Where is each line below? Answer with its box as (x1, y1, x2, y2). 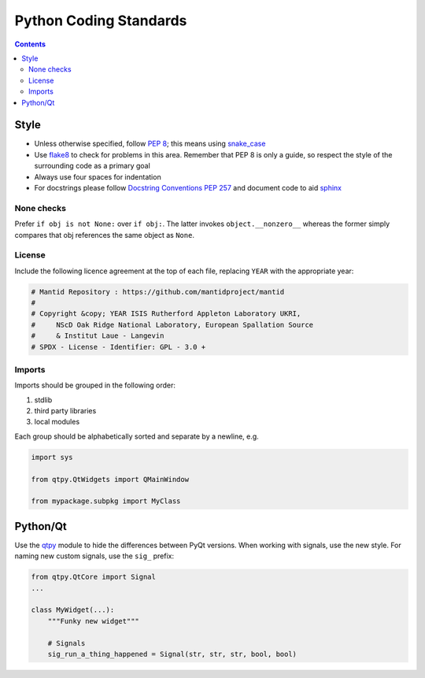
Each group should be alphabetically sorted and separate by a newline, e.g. (14, 432, 259, 441)
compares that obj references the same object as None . (14, 230, 194, 239)
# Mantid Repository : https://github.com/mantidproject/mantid (31, 287, 285, 296)
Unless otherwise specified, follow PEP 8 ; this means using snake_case (34, 139, 266, 149)
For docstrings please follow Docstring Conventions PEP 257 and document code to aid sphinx (34, 183, 342, 192)
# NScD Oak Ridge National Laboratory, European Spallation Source (31, 320, 314, 329)
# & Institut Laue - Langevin (31, 332, 164, 340)
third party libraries (34, 406, 97, 416)
